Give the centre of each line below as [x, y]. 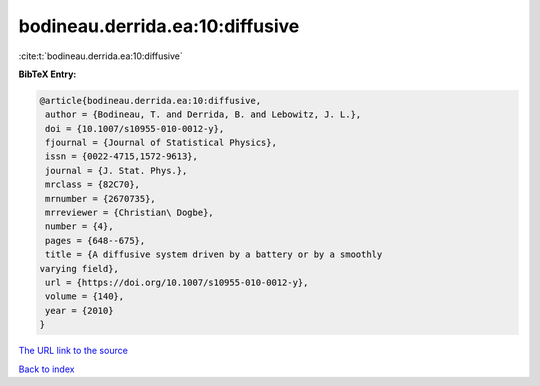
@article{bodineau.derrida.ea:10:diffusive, [150, 100]
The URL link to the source [73, 351]
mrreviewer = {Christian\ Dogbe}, [129, 213]
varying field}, [79, 268]
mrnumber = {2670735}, [101, 198]
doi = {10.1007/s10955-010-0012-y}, [135, 128]
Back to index [46, 369]
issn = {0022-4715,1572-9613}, [122, 156]
